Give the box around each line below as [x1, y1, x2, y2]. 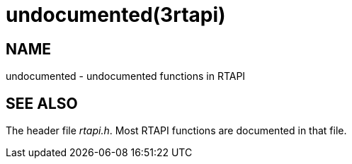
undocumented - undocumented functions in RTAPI [6, 70, 246, 83]
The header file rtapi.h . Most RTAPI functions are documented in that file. [6, 124, 347, 137]
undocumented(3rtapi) [6, 3, 226, 27]
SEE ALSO [6, 94, 78, 112]
